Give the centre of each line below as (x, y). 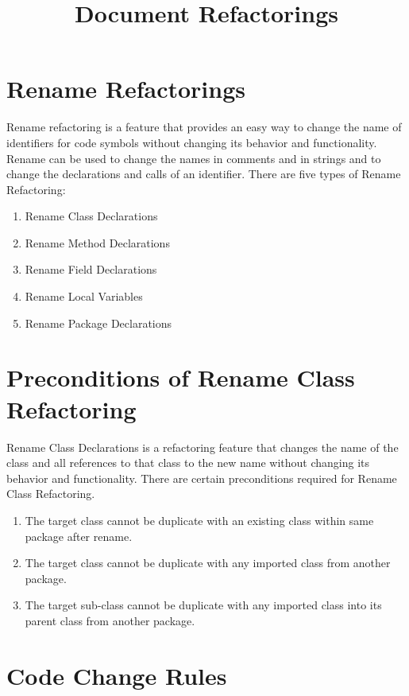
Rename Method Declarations (97, 242)
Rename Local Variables (84, 296)
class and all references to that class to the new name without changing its (188, 463)
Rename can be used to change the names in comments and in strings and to (194, 158)
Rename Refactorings (126, 89)
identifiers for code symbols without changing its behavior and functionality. (192, 142)
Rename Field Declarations (91, 269)
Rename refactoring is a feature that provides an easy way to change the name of (204, 127)
